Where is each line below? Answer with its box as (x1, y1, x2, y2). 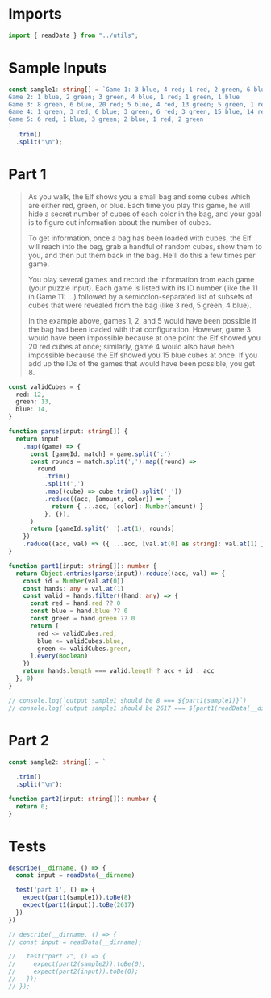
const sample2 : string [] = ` (8, 758, 106, 766)
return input (15, 435, 60, 443)
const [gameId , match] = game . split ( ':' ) (29, 449, 172, 458)
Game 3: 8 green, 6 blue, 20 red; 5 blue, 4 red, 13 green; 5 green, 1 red (8, 100, 269, 109)
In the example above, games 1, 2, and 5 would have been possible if (27, 315, 257, 325)
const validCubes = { (8, 382, 81, 391)
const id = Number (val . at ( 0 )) (23, 577, 125, 585)
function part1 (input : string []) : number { (8, 562, 157, 570)
